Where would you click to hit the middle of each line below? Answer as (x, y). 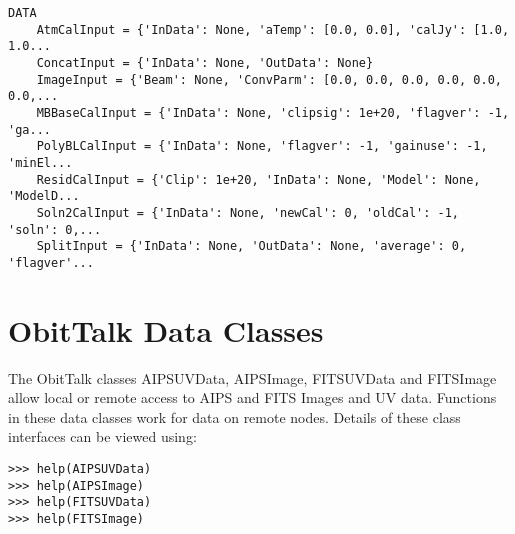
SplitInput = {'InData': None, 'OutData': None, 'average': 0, (251, 246)
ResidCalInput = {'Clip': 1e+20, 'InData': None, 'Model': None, (258, 179)
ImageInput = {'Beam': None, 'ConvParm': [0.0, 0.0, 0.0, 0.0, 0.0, (269, 79)
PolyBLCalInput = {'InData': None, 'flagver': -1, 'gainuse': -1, (262, 146)
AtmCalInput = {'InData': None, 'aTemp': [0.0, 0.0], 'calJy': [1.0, (273, 29)
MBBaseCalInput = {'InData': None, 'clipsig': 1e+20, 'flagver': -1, (273, 112)
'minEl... (40, 162)
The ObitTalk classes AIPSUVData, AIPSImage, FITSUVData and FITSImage (252, 377)
